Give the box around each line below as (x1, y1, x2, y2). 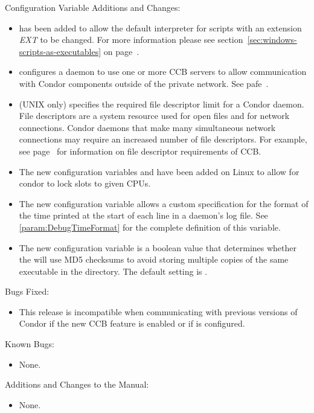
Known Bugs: (5, 338, 54, 350)
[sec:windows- (247, 33, 297, 46)
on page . (103, 45, 139, 57)
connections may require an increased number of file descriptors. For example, (19, 133, 307, 146)
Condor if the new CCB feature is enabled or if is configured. (19, 317, 245, 330)
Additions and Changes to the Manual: (5, 378, 149, 391)
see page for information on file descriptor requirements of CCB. (19, 144, 261, 157)
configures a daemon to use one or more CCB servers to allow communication (19, 65, 307, 78)
